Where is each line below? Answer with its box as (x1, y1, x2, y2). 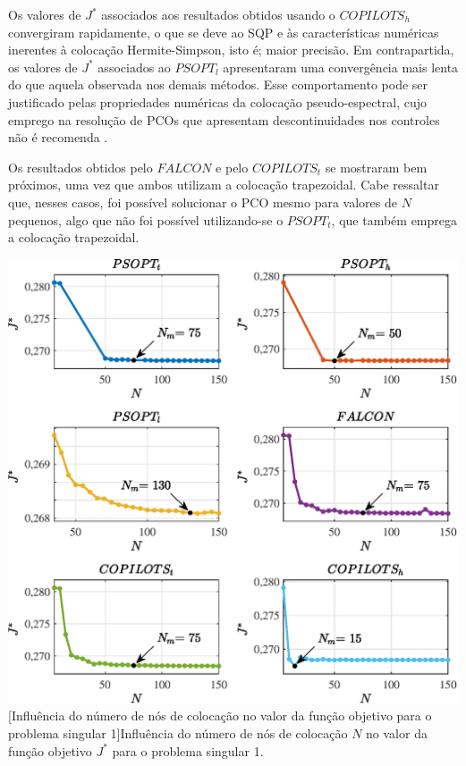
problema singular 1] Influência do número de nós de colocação (8, 724, 348, 743)
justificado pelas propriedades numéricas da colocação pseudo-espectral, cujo (8, 92, 428, 111)
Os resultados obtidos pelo (8, 157, 153, 176)
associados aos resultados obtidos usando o (101, 5, 335, 23)
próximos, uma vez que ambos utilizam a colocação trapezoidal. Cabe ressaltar (8, 175, 439, 194)
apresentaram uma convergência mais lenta (223, 57, 459, 76)
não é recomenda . (8, 128, 108, 147)
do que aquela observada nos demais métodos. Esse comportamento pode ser (8, 75, 428, 94)
